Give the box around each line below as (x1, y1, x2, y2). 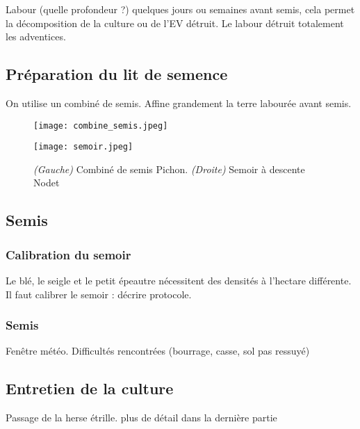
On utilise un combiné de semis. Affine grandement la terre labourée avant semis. (6, 95, 352, 110)
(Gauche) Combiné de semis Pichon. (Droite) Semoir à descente (33, 161, 305, 176)
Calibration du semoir (6, 245, 131, 263)
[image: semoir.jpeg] (33, 142, 133, 152)
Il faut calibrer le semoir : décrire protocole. (6, 286, 192, 301)
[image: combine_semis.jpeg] (33, 120, 168, 131)
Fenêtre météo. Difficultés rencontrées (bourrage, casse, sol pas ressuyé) (6, 343, 310, 358)
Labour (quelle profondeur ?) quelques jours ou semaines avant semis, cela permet (6, 2, 355, 16)
